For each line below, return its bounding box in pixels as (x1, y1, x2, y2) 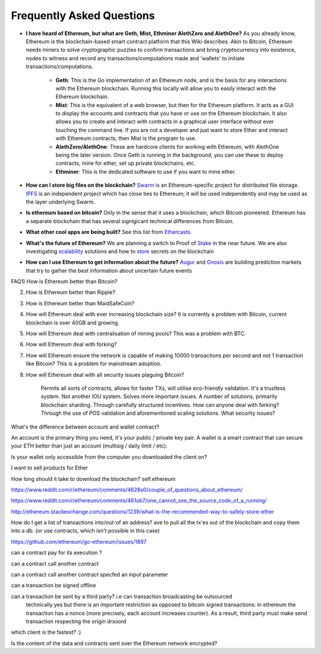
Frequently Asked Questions (11, 9, 155, 22)
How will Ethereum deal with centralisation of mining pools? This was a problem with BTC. (26, 330, 246, 337)
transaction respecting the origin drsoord (26, 618, 127, 625)
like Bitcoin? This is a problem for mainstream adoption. (26, 360, 162, 367)
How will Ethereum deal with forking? (26, 341, 117, 348)
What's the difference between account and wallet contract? (11, 423, 160, 430)
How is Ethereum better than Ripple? (26, 289, 116, 296)
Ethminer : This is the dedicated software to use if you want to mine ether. (55, 168, 236, 175)
